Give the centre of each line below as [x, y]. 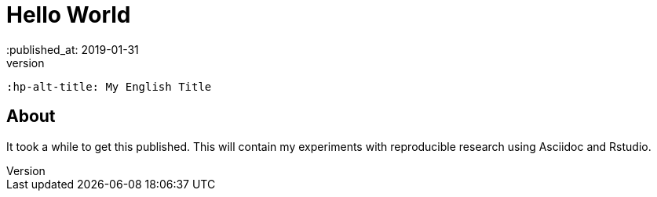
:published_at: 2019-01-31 [73, 49]
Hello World [69, 15]
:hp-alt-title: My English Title [109, 86]
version [26, 63]
